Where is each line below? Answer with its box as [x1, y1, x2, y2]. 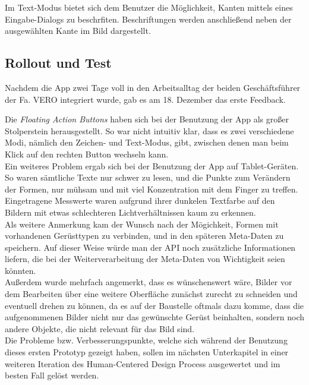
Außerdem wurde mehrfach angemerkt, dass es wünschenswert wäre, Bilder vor [5, 276, 292, 288]
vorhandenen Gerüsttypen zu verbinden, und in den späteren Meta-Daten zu [5, 229, 284, 242]
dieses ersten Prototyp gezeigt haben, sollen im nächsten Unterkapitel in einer [5, 346, 289, 358]
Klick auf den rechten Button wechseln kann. [5, 147, 169, 160]
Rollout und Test [5, 53, 112, 72]
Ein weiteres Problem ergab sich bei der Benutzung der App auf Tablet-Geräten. [5, 159, 299, 172]
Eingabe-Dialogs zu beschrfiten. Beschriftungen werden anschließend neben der [5, 12, 292, 25]
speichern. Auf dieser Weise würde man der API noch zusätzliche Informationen [5, 241, 296, 253]
